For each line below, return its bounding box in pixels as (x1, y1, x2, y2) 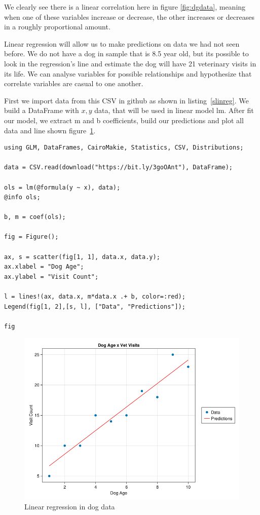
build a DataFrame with (4, 105, 79, 116)
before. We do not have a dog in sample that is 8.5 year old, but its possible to (4, 48, 249, 59)
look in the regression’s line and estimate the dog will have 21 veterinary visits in (4, 58, 256, 68)
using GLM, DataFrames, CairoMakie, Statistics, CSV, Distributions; (4, 144, 244, 152)
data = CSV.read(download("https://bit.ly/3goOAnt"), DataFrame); (4, 164, 233, 171)
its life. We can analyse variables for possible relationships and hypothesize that (4, 68, 252, 79)
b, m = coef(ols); (4, 213, 66, 221)
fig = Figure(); (4, 233, 59, 241)
